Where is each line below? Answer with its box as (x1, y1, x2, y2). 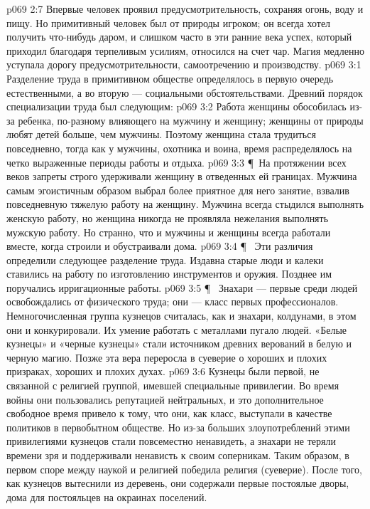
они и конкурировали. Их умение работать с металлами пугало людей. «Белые (6, 322, 347, 337)
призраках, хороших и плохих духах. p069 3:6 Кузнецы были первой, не (6, 364, 320, 379)
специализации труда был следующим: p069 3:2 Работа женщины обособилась (6, 99, 347, 114)
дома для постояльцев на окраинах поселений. (6, 489, 207, 504)
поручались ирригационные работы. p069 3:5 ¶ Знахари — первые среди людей (6, 280, 358, 295)
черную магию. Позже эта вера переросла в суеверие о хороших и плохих (6, 350, 327, 364)
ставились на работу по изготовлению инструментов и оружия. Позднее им (6, 266, 332, 281)
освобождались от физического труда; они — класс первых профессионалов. (6, 294, 339, 309)
